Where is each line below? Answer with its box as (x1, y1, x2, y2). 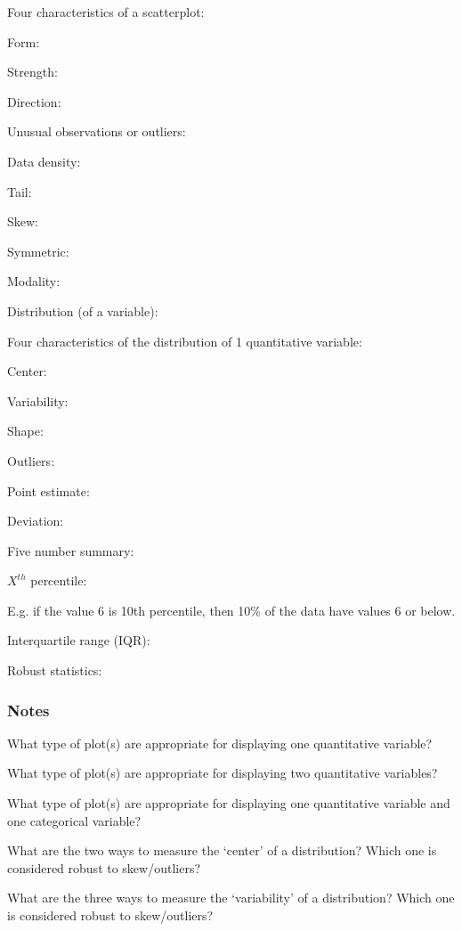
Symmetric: (7, 241, 69, 260)
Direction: (7, 92, 61, 110)
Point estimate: (7, 481, 90, 500)
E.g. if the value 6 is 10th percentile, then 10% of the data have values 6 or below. (7, 600, 456, 619)
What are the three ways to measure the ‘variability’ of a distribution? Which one (7, 888, 455, 907)
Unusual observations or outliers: (7, 122, 186, 141)
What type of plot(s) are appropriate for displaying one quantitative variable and (7, 794, 450, 813)
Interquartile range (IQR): (7, 631, 150, 649)
